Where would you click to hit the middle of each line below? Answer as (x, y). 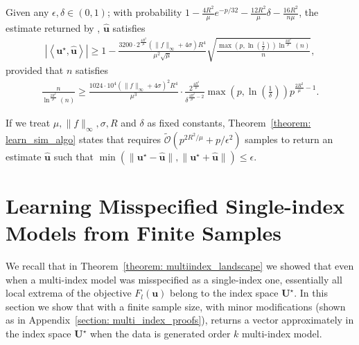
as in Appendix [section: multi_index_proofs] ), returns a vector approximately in (180, 320)
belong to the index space (224, 293)
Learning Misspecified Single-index (175, 205)
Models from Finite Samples (144, 233)
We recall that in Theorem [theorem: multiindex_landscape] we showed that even (180, 266)
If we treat (28, 122)
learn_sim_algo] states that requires (84, 139)
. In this (311, 293)
